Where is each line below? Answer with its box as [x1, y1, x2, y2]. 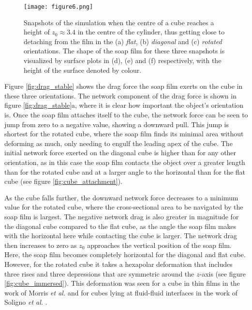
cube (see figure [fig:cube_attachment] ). [4, 176, 122, 186]
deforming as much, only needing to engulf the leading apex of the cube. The [4, 138, 233, 148]
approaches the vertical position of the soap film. [87, 240, 232, 250]
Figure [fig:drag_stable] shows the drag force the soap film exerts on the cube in [4, 81, 243, 91]
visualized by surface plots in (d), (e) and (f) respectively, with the [24, 55, 222, 65]
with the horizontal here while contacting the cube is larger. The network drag [4, 230, 237, 241]
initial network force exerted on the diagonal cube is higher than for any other [4, 147, 237, 158]
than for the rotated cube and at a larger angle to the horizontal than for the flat [4, 166, 246, 177]
